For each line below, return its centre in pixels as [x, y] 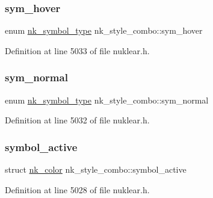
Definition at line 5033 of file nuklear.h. [77, 50]
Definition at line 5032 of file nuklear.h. [77, 120]
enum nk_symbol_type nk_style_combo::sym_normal [107, 100]
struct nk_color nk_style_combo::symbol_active [96, 169]
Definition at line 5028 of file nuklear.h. [77, 189]
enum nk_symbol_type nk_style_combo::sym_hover [104, 30]
